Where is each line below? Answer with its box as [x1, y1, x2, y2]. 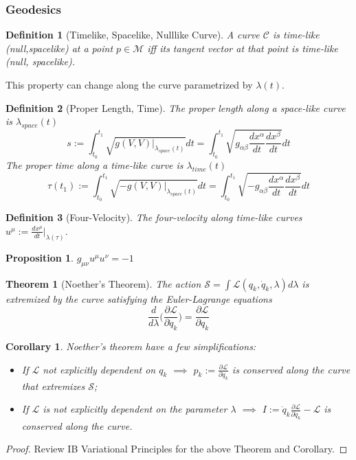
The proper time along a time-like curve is [5, 157, 183, 172]
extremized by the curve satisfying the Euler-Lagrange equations [5, 291, 272, 306]
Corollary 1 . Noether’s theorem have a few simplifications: [5, 339, 256, 353]
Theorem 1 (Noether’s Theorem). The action [5, 276, 201, 290]
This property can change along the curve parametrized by [5, 78, 253, 91]
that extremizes [21, 378, 85, 393]
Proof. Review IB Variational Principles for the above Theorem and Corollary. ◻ [5, 441, 348, 456]
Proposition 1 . [5, 250, 74, 264]
